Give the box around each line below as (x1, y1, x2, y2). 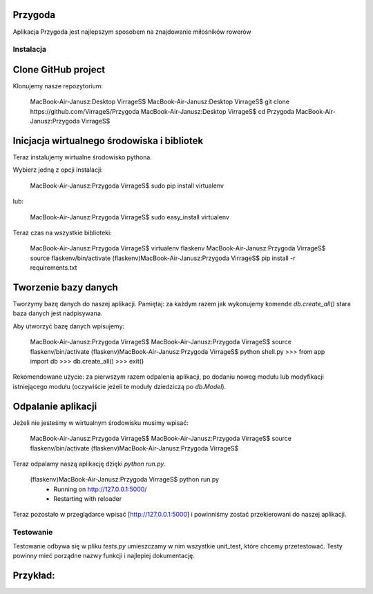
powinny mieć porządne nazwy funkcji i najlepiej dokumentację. (12, 552, 195, 560)
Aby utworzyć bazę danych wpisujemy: (12, 321, 125, 330)
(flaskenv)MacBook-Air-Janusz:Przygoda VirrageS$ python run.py (30, 475, 220, 484)
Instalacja (12, 45, 46, 55)
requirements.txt (30, 264, 77, 272)
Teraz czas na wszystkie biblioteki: (12, 228, 112, 237)
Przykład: (12, 569, 55, 581)
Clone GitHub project (12, 63, 106, 75)
